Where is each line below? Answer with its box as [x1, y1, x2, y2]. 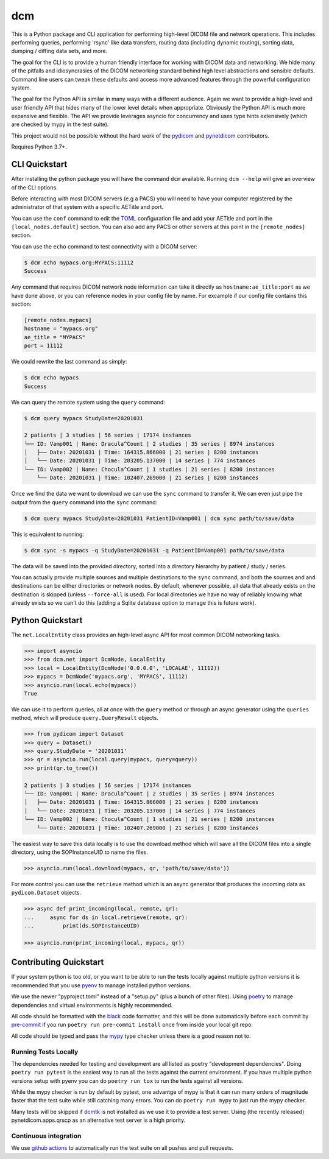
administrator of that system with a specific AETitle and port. [11, 203, 164, 211]
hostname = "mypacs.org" [24, 325, 99, 332]
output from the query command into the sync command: [11, 498, 158, 506]
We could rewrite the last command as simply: [11, 358, 127, 365]
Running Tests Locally [11, 1048, 79, 1056]
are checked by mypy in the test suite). [11, 121, 109, 128]
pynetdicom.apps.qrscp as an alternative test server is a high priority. [11, 1116, 186, 1124]
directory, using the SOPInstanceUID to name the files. [11, 848, 149, 856]
